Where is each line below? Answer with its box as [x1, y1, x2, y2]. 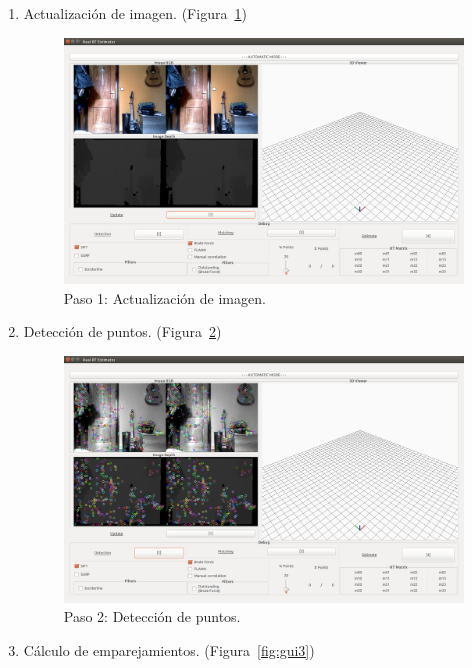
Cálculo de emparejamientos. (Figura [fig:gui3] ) [23, 639, 315, 660]
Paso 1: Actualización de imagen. [63, 287, 266, 308]
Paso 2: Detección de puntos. [63, 606, 241, 627]
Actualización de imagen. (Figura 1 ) [23, 3, 247, 23]
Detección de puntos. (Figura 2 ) [23, 321, 222, 342]
